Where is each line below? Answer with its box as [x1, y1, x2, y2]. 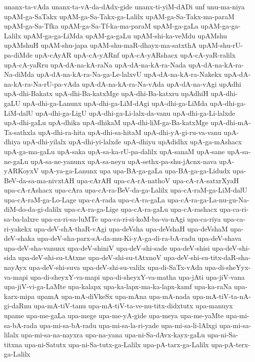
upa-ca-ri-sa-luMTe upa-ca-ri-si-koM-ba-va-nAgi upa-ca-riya [41, 214, 221, 224]
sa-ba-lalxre [4, 214, 39, 224]
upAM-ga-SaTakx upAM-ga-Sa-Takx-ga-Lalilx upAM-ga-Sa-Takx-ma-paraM [4, 11, 235, 21]
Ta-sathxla [4, 127, 36, 137]
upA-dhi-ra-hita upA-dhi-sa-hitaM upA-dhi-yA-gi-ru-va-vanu [38, 127, 222, 137]
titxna [4, 339, 22, 349]
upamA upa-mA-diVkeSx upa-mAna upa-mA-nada [36, 291, 191, 301]
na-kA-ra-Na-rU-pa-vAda [4, 78, 80, 89]
